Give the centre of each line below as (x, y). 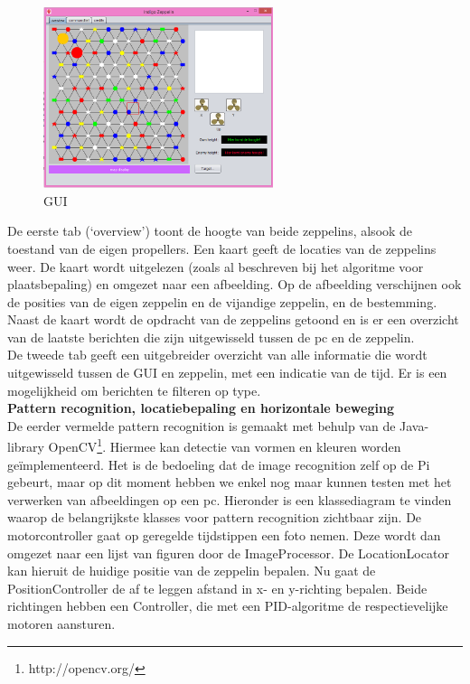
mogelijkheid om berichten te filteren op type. (134, 390)
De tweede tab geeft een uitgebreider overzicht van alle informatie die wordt (217, 355)
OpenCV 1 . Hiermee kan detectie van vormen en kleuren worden (225, 445)
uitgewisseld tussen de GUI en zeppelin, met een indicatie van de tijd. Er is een (227, 373)
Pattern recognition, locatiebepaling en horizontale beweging (201, 408)
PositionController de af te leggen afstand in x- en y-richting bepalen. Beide (217, 588)
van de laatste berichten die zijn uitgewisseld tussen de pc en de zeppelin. (211, 337)
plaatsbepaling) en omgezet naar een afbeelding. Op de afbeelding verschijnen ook (235, 284)
